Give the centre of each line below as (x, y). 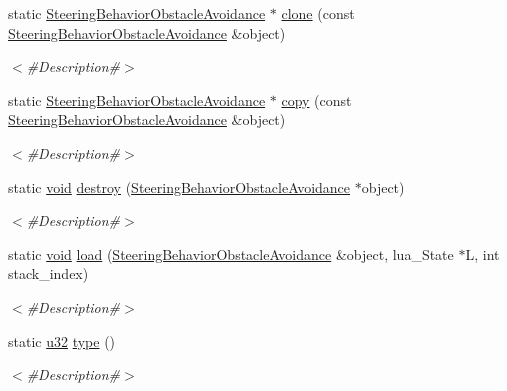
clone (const (318, 13)
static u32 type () (62, 340)
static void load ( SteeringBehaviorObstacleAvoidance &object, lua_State (231, 253)
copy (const (316, 99)
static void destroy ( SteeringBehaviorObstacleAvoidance (179, 186)
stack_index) (48, 273)
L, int (482, 253)
